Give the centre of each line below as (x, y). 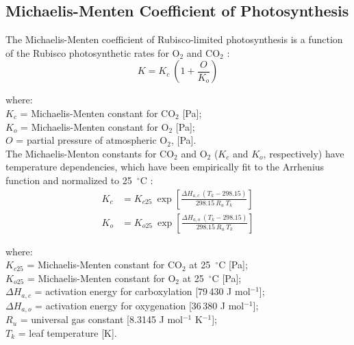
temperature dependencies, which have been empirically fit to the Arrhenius (165, 167)
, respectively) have (304, 153)
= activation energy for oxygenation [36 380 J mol (140, 305)
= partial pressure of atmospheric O (92, 140)
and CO (203, 52)
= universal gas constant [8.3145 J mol (101, 319)
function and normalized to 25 (69, 180)
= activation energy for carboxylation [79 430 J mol (142, 291)
